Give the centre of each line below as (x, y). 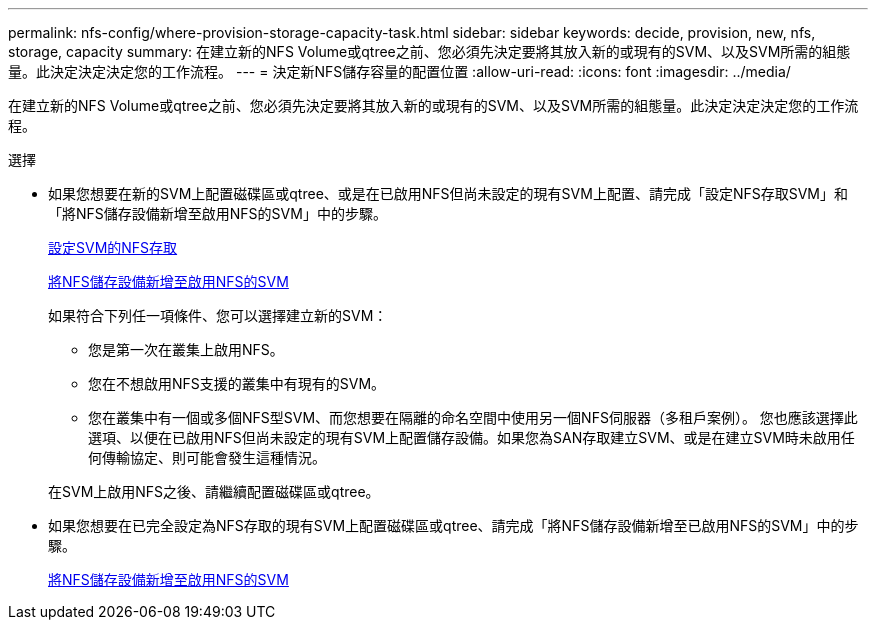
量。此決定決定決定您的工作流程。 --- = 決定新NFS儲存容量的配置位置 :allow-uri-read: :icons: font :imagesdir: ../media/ (399, 71)
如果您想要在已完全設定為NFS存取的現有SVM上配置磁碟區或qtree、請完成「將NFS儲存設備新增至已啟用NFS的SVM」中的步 (453, 525)
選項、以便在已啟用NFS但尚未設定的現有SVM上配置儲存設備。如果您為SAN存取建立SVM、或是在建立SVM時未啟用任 (471, 437)
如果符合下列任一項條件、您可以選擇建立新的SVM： (218, 315)
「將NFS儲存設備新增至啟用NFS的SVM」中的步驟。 (217, 213)
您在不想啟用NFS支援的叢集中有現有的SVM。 (237, 383)
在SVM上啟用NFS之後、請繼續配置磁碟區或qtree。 (214, 491)
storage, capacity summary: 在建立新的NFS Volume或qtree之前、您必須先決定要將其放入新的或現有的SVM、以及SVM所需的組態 (429, 51)
